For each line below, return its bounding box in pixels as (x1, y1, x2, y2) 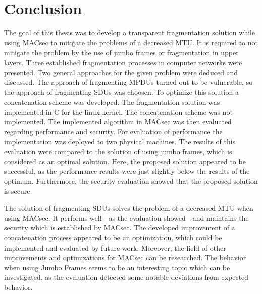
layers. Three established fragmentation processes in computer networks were (4, 57, 242, 67)
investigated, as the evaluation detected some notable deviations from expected (4, 272, 249, 282)
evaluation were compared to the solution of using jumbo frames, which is (4, 146, 232, 157)
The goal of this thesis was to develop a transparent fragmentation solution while (4, 27, 255, 38)
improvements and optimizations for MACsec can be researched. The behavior (4, 252, 246, 263)
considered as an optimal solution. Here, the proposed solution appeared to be (4, 156, 246, 166)
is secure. (4, 185, 32, 196)
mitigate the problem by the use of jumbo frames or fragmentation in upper (4, 47, 239, 58)
